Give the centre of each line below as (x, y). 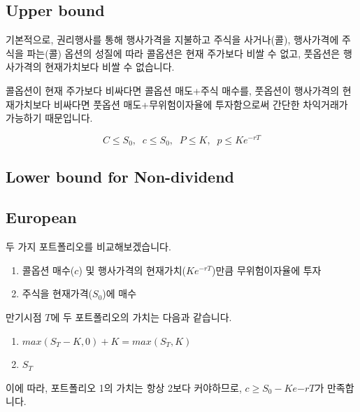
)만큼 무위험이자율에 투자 (267, 270)
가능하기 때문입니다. (49, 118)
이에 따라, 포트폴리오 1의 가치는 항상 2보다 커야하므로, (124, 387)
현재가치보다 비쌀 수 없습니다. (110, 67)
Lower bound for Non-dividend (120, 176)
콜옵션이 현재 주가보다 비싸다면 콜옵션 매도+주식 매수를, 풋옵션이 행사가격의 (173, 90)
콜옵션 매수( (48, 270)
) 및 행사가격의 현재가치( (132, 270)
